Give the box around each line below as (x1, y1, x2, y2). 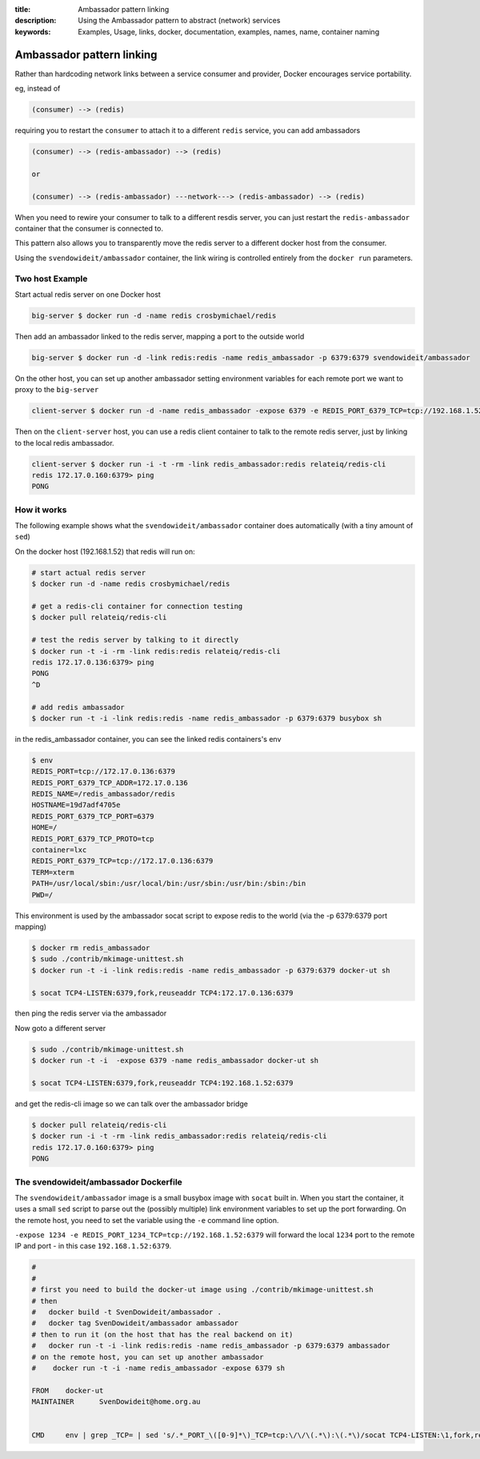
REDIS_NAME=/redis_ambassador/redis (31, 789, 176, 799)
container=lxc (31, 845, 87, 855)
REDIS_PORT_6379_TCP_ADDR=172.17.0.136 (31, 778, 188, 788)
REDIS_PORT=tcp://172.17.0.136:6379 (31, 767, 176, 776)
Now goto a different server (14, 1023, 106, 1032)
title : (14, 5, 31, 14)
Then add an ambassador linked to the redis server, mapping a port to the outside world (14, 331, 305, 341)
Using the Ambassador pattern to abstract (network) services (78, 16, 281, 26)
